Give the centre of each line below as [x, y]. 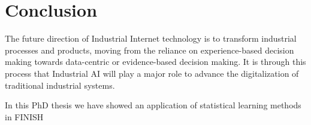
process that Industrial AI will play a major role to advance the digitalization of [152, 73]
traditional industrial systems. [60, 85]
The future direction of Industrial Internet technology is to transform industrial [151, 38]
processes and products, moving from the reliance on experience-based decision [150, 50]
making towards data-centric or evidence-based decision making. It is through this [155, 62]
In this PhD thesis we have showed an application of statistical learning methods [153, 105]
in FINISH [24, 116]
